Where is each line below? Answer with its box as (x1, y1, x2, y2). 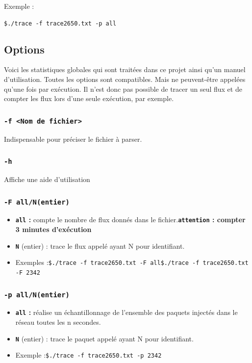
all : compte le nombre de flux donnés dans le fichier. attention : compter (15, 214, 246, 225)
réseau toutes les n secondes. (15, 317, 101, 327)
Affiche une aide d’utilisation (4, 174, 90, 184)
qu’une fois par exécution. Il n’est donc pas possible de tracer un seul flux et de (4, 83, 242, 94)
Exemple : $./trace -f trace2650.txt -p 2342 (15, 350, 162, 360)
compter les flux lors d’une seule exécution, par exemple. (4, 93, 174, 104)
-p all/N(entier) (4, 290, 70, 299)
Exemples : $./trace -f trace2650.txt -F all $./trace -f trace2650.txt (15, 257, 249, 267)
